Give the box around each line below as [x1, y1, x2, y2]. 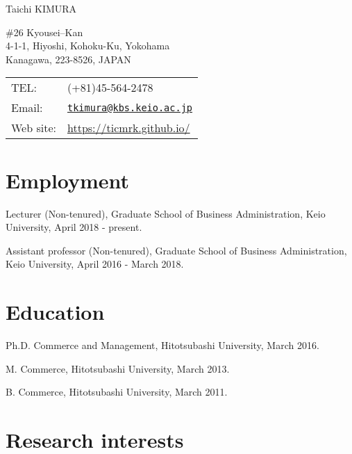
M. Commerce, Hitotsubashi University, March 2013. [6, 361, 230, 375]
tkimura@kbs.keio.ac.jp [67, 102, 193, 113]
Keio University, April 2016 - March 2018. [6, 257, 184, 271]
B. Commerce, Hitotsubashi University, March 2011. [6, 384, 228, 399]
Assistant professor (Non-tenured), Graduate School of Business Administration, [6, 243, 347, 257]
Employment [6, 165, 130, 194]
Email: [11, 99, 43, 116]
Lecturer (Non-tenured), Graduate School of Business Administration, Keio [6, 206, 326, 220]
